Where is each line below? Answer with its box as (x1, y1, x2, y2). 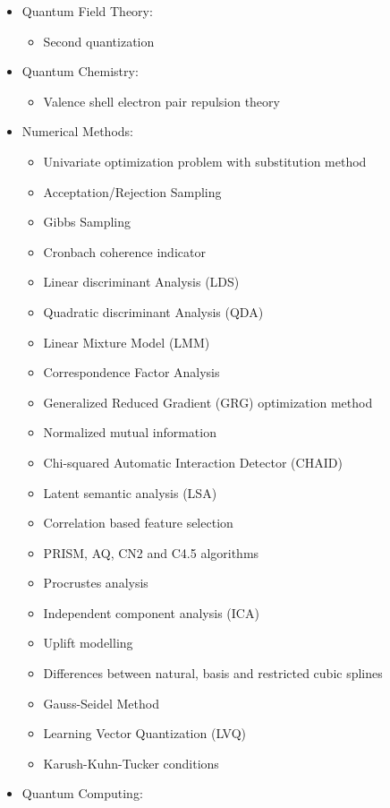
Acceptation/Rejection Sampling (43, 182, 222, 201)
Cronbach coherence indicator (43, 242, 206, 261)
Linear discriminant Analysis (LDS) (43, 272, 240, 291)
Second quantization (43, 31, 155, 50)
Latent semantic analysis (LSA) (43, 483, 217, 502)
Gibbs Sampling (43, 212, 131, 231)
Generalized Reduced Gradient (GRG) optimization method (43, 392, 373, 411)
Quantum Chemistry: (21, 62, 139, 81)
